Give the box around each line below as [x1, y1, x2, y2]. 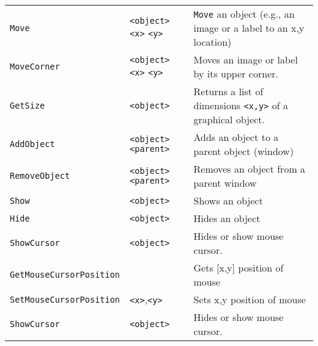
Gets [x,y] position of [193, 261, 284, 275]
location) [193, 35, 232, 49]
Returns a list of [193, 84, 264, 98]
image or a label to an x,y [193, 21, 305, 35]
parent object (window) [193, 144, 294, 158]
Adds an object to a [193, 130, 279, 144]
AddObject [10, 139, 55, 149]
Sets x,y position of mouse [193, 292, 306, 306]
